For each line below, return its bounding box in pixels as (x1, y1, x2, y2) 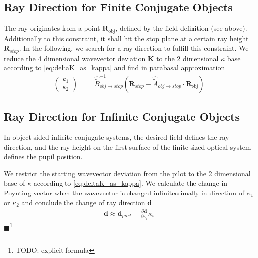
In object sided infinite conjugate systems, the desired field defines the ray (4, 132, 229, 142)
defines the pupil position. (4, 151, 83, 162)
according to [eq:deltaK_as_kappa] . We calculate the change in (33, 178, 228, 188)
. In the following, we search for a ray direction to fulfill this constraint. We (19, 43, 249, 53)
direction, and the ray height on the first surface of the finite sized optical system (4, 141, 251, 152)
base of (4, 178, 25, 188)
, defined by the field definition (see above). (115, 23, 247, 33)
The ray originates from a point (4, 23, 100, 33)
